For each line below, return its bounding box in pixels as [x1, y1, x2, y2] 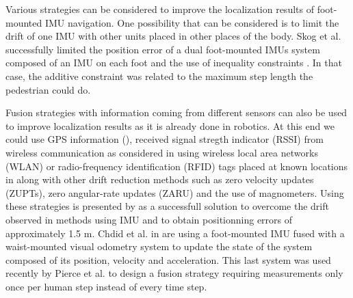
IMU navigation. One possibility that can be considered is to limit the [44, 15, 339, 29]
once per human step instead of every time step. [5, 279, 207, 293]
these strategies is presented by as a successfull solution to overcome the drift [5, 199, 329, 213]
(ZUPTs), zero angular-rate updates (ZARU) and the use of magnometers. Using [5, 185, 344, 200]
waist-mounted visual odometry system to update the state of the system [5, 239, 313, 254]
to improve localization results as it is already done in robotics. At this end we [5, 118, 335, 133]
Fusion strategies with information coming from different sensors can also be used [5, 105, 348, 120]
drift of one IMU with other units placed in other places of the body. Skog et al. [5, 29, 341, 43]
